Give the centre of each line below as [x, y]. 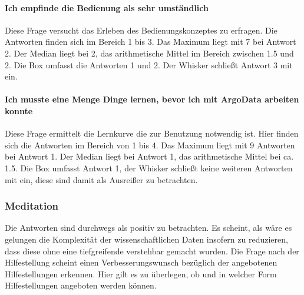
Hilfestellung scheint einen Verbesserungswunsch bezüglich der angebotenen [141, 262]
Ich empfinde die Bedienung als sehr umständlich [107, 7]
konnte [19, 110]
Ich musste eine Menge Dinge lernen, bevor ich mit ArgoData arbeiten [152, 99]
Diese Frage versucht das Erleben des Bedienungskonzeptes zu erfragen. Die [141, 30]
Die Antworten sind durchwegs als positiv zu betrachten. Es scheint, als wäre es [148, 228]
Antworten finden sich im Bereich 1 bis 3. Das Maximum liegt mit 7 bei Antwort [151, 42]
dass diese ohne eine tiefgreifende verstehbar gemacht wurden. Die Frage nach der [152, 251]
